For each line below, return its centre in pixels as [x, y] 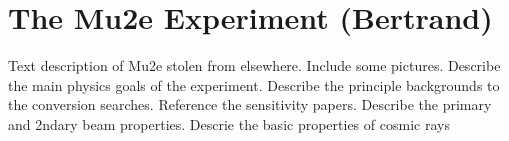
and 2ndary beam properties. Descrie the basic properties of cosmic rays [229, 123]
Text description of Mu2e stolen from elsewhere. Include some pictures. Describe [254, 65]
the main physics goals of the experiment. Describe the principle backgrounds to [254, 84]
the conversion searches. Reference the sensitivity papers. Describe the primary [250, 104]
